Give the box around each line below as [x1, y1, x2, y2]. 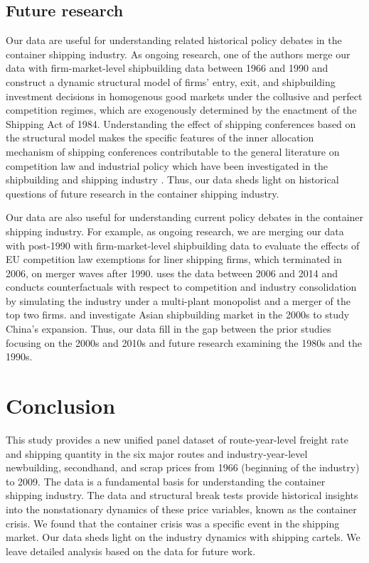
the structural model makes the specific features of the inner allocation [6, 130, 314, 145]
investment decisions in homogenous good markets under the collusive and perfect [6, 88, 363, 103]
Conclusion [6, 391, 116, 420]
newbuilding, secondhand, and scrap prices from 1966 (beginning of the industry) [6, 460, 360, 475]
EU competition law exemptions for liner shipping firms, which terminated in [6, 252, 342, 267]
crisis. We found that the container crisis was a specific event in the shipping [6, 515, 340, 530]
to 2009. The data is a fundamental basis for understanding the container [6, 473, 326, 488]
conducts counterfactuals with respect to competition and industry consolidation [6, 279, 357, 294]
